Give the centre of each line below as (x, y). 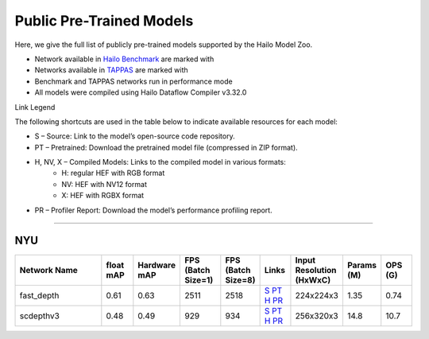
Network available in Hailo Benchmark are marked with (124, 59)
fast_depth (39, 295)
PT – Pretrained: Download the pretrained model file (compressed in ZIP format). (166, 147)
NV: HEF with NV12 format (104, 184)
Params (362, 265)
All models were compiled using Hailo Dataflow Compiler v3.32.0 (141, 92)
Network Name (49, 270)
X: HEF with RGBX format (103, 196)
